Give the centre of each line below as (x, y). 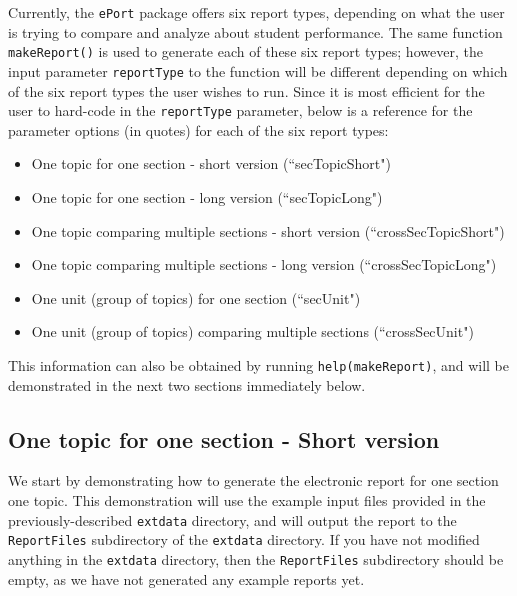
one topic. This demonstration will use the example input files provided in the (247, 500)
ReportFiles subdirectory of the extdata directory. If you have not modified (244, 539)
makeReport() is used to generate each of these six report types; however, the (245, 51)
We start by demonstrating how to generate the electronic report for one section (253, 480)
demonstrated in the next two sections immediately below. (187, 384)
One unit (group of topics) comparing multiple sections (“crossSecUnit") (252, 331)
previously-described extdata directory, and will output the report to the (232, 519)
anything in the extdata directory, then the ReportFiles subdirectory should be (256, 558)
